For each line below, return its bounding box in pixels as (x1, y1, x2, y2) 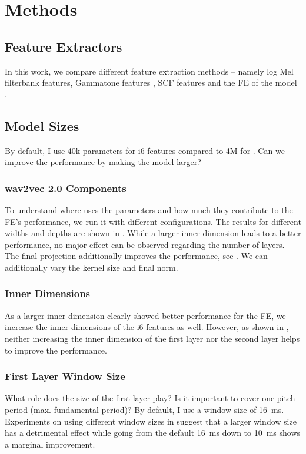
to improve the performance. (5, 344, 107, 356)
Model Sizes (5, 116, 79, 134)
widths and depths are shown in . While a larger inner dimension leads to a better (5, 227, 301, 239)
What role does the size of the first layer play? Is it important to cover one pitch (5, 392, 295, 404)
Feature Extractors (5, 37, 122, 55)
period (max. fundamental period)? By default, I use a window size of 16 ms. (5, 403, 284, 415)
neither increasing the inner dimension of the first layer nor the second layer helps (5, 332, 300, 344)
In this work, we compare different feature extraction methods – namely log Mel (5, 65, 294, 77)
